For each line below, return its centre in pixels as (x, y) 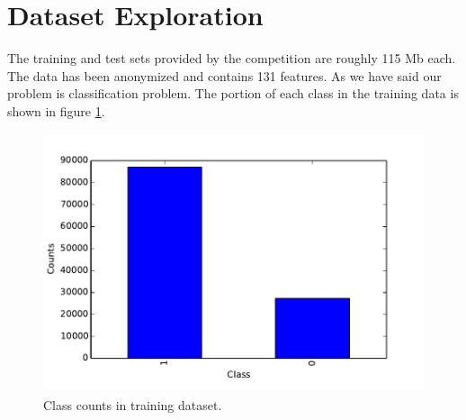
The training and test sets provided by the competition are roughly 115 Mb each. (232, 58)
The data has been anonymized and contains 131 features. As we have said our (224, 75)
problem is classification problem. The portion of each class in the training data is (233, 93)
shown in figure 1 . (56, 110)
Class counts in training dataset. (133, 405)
